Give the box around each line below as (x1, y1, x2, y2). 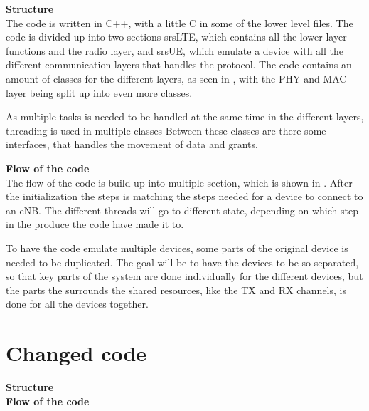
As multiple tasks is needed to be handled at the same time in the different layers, (6, 109, 364, 124)
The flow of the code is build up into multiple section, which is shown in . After (6, 175, 353, 189)
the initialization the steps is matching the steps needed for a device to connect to (6, 189, 363, 204)
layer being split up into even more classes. (6, 85, 193, 100)
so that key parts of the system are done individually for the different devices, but (6, 269, 363, 283)
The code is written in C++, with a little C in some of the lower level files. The (6, 15, 353, 30)
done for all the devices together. (6, 296, 149, 311)
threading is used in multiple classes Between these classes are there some (6, 123, 326, 137)
